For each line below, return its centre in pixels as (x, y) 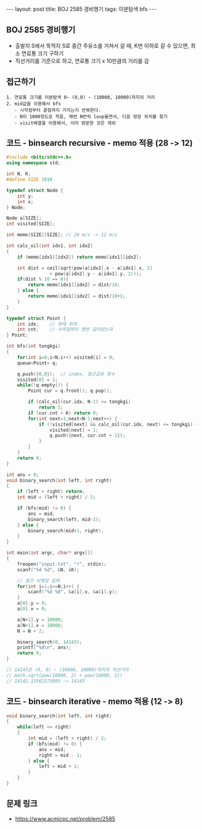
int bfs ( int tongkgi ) (34, 346)
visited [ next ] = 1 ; (74, 430)
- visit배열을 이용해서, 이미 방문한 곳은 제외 (65, 123)
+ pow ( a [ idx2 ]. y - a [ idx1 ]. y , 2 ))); (95, 274)
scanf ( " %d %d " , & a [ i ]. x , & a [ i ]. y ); (73, 592)
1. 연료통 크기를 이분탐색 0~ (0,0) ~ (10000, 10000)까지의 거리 (81, 97)
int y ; (25, 196)
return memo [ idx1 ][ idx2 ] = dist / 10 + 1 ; (77, 296)
